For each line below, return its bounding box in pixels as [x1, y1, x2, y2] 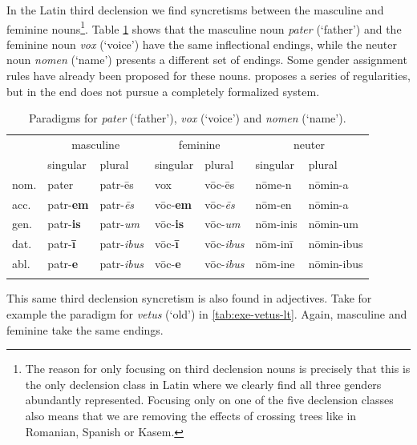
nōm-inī [255, 235, 294, 252]
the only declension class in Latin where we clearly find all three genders [25, 375, 382, 392]
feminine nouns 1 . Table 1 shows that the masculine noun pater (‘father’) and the [6, 18, 402, 37]
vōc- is [154, 215, 184, 232]
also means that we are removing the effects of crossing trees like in [25, 407, 357, 424]
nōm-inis [255, 215, 298, 232]
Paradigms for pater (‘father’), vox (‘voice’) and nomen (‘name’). [28, 110, 346, 126]
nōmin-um [308, 215, 358, 232]
